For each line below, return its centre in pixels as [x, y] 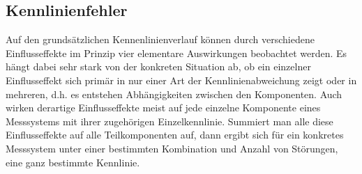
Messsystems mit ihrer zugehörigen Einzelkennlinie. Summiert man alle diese [169, 121]
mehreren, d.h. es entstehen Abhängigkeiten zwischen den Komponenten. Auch [174, 94]
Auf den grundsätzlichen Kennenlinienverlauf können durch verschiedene [160, 39]
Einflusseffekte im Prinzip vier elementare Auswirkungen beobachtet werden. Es [176, 53]
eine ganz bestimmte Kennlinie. [73, 162]
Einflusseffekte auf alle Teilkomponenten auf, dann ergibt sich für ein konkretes [175, 135]
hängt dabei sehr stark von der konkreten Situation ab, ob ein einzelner [158, 66]
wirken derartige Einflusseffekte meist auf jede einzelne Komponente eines [163, 108]
